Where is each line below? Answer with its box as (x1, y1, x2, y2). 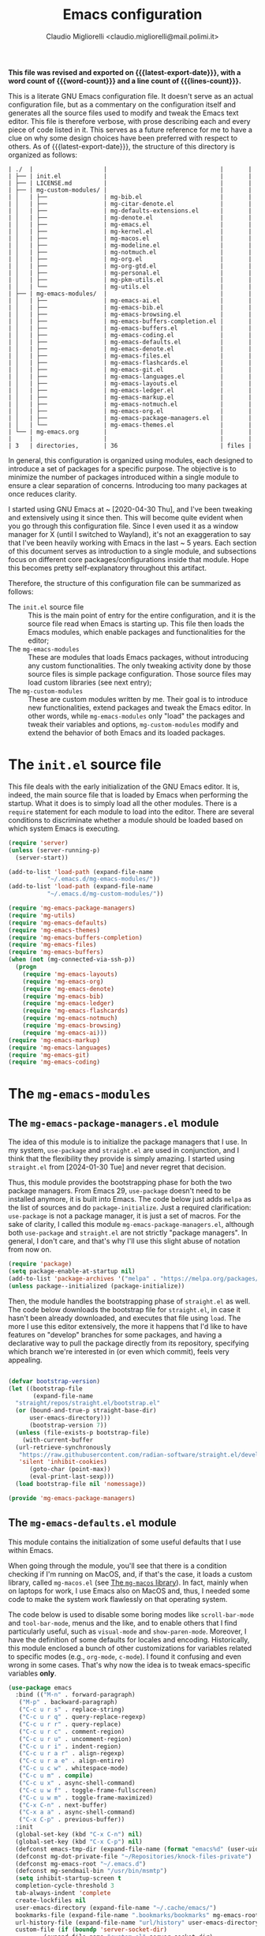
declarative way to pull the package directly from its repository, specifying (8, 1338, 250, 1348)
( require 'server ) (8, 839, 69, 846)
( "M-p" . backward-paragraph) (18, 1698, 118, 1706)
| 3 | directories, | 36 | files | (8, 441, 252, 449)
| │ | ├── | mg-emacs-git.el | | (8, 366, 252, 373)
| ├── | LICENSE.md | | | (8, 179, 252, 187)
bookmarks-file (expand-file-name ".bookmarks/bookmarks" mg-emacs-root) (15, 1911, 263, 1919)
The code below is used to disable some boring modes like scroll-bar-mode (8, 1609, 255, 1619)
